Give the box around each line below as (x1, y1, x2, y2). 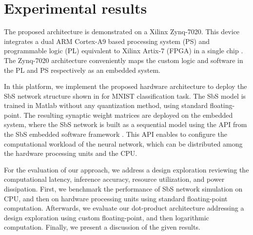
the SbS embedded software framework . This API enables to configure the (4, 129, 227, 139)
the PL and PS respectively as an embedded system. (4, 64, 160, 75)
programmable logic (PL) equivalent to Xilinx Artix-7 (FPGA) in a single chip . (4, 45, 243, 56)
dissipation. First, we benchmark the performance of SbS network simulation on (4, 184, 243, 194)
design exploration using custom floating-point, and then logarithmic (4, 212, 209, 222)
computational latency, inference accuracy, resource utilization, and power (4, 174, 225, 184)
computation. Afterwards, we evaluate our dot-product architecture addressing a (4, 203, 244, 213)
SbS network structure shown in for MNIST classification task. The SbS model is (4, 90, 246, 101)
